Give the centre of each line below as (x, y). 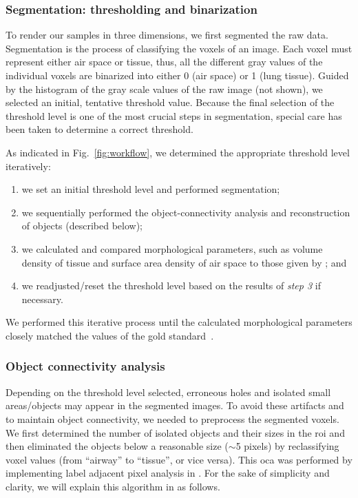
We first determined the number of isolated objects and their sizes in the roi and (175, 432)
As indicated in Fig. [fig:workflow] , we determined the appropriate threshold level (178, 152)
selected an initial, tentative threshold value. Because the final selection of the (170, 102)
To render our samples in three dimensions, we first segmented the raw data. (167, 35)
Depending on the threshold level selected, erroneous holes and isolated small (168, 392)
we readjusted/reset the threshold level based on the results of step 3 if (171, 286)
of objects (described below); (82, 226)
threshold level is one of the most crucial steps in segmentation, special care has (174, 115)
